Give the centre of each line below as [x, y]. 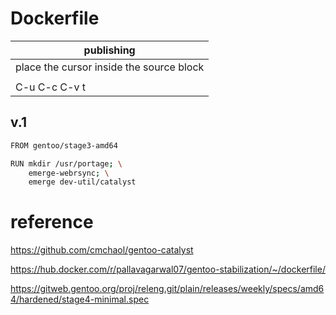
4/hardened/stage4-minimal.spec [80, 299]
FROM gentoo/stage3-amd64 [64, 145]
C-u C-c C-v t [50, 87]
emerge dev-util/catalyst [82, 182]
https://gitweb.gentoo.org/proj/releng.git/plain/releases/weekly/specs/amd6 [167, 289]
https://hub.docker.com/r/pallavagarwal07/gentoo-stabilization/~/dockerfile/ [168, 269]
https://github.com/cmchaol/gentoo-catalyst [102, 250]
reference [52, 222]
